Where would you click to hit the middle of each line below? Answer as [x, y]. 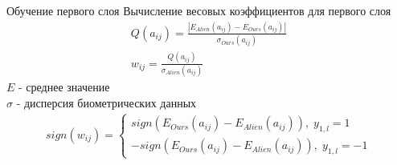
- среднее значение [64, 86]
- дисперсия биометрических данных [106, 102]
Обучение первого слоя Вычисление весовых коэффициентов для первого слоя [199, 10]
